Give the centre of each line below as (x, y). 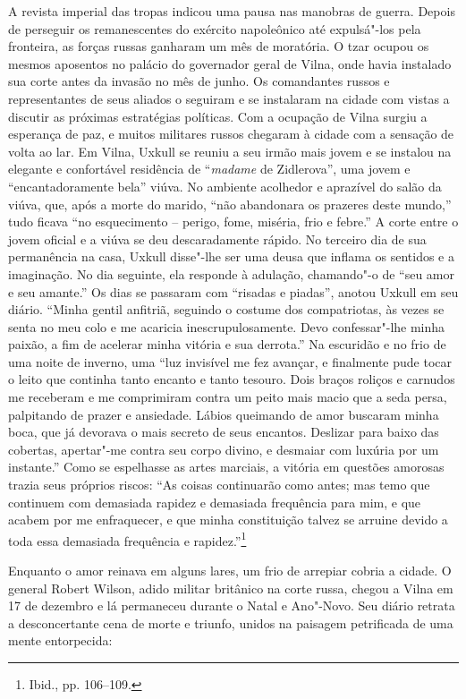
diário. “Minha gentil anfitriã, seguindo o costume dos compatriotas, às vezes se (226, 309)
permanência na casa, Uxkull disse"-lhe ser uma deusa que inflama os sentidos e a (231, 256)
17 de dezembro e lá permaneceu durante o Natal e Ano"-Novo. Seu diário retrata (232, 605)
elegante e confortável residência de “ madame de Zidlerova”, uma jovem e (209, 169)
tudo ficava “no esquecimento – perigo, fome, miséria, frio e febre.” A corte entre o (233, 222)
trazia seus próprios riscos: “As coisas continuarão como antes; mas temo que (219, 485)
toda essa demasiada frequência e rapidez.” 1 (127, 539)
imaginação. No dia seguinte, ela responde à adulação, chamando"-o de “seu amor (232, 273)
